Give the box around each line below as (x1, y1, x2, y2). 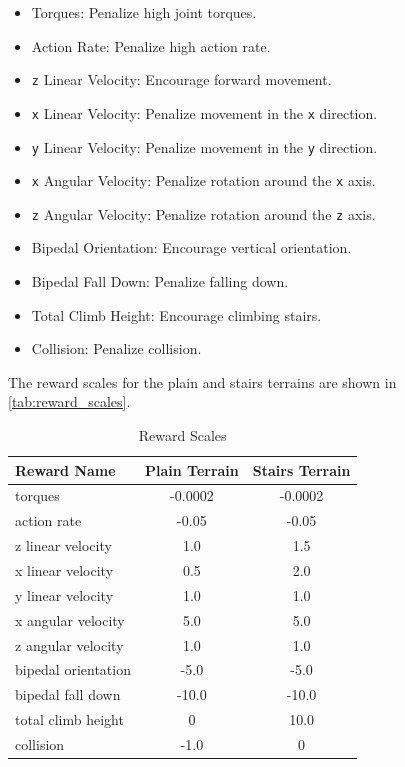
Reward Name (15, 459, 116, 480)
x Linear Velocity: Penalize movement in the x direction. (31, 102, 378, 123)
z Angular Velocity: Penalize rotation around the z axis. (31, 203, 376, 224)
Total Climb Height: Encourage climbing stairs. (31, 304, 322, 325)
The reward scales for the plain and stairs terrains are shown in (8, 371, 397, 392)
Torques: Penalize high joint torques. (31, 2, 257, 22)
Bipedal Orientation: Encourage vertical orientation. (31, 237, 352, 258)
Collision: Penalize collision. (31, 338, 202, 359)
